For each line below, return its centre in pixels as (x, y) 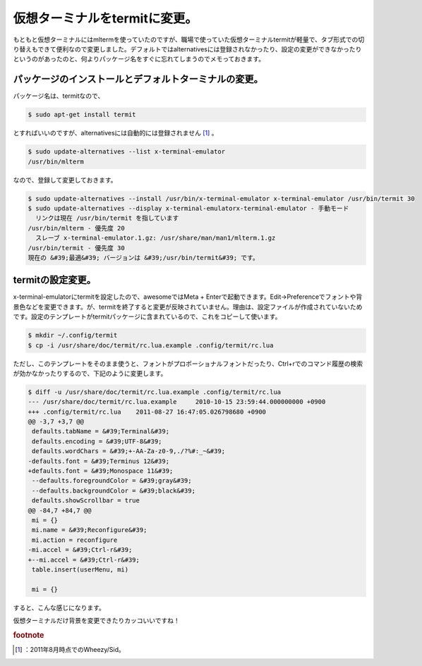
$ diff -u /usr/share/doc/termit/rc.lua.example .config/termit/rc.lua (155, 392)
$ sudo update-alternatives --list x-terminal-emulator (127, 152)
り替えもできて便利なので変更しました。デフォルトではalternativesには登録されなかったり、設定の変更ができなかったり (187, 49)
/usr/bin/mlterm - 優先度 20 (76, 228)
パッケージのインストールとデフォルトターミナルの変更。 (138, 79)
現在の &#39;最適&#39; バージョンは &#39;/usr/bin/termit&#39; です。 (143, 258)
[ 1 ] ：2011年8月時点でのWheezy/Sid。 (70, 650)
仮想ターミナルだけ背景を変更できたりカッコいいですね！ (96, 621)
